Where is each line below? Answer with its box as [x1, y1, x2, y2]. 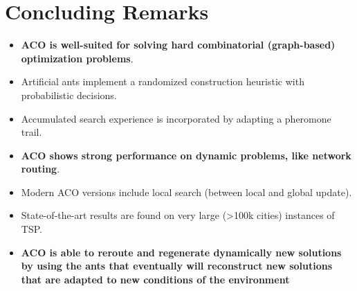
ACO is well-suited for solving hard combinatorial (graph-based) [21, 37, 336, 52]
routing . [21, 161, 60, 176]
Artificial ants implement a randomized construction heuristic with [21, 74, 304, 89]
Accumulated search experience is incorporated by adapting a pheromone [21, 111, 331, 125]
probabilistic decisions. [21, 87, 117, 102]
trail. [21, 125, 42, 139]
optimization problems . [21, 51, 134, 65]
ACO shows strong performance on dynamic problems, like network [21, 148, 351, 162]
